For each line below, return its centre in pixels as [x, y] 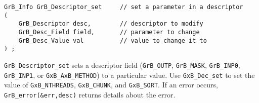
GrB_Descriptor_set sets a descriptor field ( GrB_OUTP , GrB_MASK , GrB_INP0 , [122, 65]
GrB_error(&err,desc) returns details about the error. [90, 94]
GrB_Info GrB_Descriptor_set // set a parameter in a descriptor [124, 7]
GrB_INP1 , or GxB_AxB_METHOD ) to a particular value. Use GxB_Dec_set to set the [129, 75]
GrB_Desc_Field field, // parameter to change [109, 32]
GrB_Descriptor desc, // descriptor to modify [111, 24]
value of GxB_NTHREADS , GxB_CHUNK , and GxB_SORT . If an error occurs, [111, 85]
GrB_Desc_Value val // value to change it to [113, 40]
